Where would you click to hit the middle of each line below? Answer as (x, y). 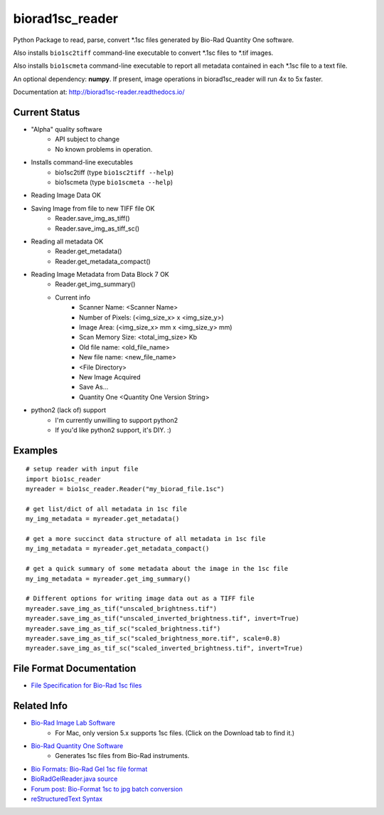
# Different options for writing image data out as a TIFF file (140, 599)
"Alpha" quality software (66, 130)
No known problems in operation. (104, 149)
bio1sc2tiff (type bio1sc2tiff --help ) (114, 172)
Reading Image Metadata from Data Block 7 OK (100, 275)
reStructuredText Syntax (67, 799)
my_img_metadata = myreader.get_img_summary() (108, 579)
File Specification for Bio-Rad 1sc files (86, 685)
